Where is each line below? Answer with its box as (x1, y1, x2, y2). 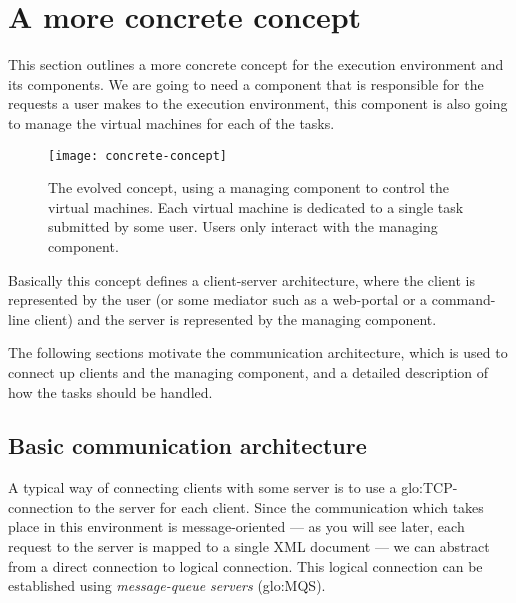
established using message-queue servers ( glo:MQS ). (8, 575, 326, 596)
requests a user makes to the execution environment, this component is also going (8, 93, 508, 114)
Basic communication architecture (8, 430, 367, 461)
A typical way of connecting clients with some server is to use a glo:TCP (8, 477, 453, 498)
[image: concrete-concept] (48, 148, 227, 163)
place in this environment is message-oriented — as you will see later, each (8, 516, 465, 537)
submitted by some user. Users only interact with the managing (48, 216, 438, 237)
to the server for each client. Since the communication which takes (77, 496, 484, 517)
